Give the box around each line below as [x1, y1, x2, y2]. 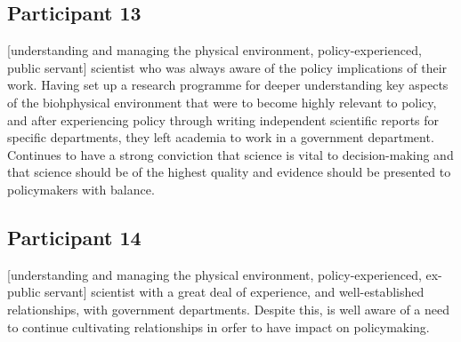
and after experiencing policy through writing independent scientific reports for [7, 110, 440, 129]
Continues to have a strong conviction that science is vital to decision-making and [7, 145, 454, 163]
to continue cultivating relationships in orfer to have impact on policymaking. [7, 317, 430, 336]
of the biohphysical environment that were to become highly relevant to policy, [7, 92, 437, 111]
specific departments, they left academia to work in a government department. [7, 128, 434, 147]
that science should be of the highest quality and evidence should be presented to [7, 163, 451, 181]
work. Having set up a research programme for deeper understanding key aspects [7, 76, 449, 94]
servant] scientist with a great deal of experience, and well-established [44, 282, 425, 301]
